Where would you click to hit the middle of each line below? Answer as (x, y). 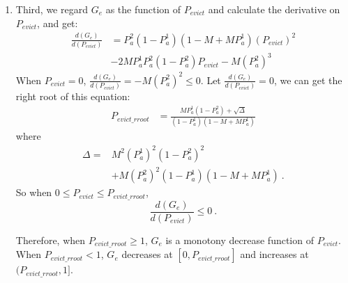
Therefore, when (51, 240)
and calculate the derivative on (274, 9)
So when (34, 192)
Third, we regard (52, 9)
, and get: (58, 23)
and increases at (274, 254)
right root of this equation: (73, 96)
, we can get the (308, 80)
